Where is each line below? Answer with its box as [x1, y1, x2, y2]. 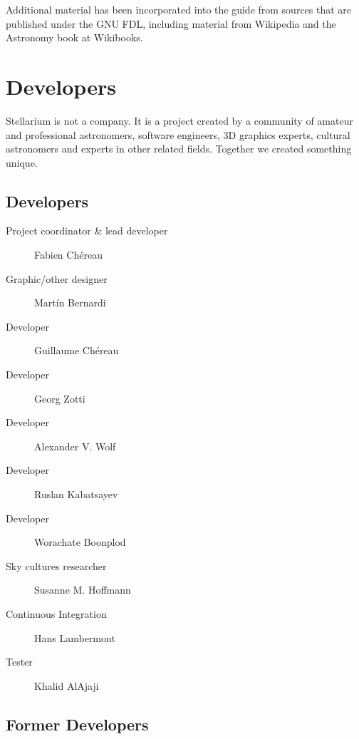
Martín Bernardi [34, 295, 106, 310]
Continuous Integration [6, 606, 107, 621]
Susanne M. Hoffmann [34, 582, 131, 597]
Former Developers [6, 713, 149, 735]
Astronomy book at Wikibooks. [6, 30, 143, 45]
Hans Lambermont [34, 630, 115, 645]
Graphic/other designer [6, 271, 108, 286]
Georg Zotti [34, 391, 85, 405]
